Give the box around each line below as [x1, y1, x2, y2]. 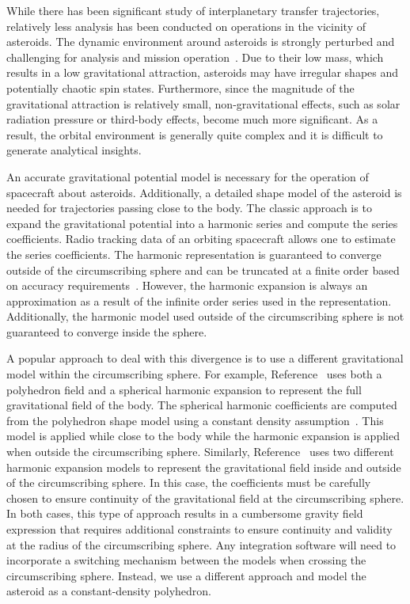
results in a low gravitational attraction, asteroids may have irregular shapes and [6, 64, 399, 81]
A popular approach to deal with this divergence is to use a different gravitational [6, 350, 404, 367]
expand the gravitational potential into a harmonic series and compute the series [6, 215, 398, 231]
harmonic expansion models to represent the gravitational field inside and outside [6, 458, 401, 475]
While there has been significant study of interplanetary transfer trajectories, [6, 2, 380, 18]
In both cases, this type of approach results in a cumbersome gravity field [6, 505, 363, 522]
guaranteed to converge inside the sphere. [6, 323, 207, 340]
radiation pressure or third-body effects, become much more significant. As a [6, 111, 378, 127]
